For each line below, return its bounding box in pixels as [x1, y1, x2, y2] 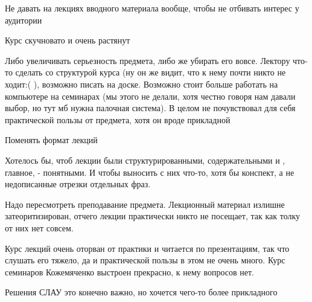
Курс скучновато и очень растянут [5, 34, 130, 47]
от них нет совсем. [5, 221, 74, 234]
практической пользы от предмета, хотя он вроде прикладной [5, 113, 231, 126]
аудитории [5, 13, 42, 26]
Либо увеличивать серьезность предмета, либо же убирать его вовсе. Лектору [5, 54, 290, 66]
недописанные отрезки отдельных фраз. [5, 178, 151, 190]
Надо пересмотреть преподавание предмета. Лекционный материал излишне [5, 198, 285, 210]
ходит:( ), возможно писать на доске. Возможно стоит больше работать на [5, 77, 278, 90]
